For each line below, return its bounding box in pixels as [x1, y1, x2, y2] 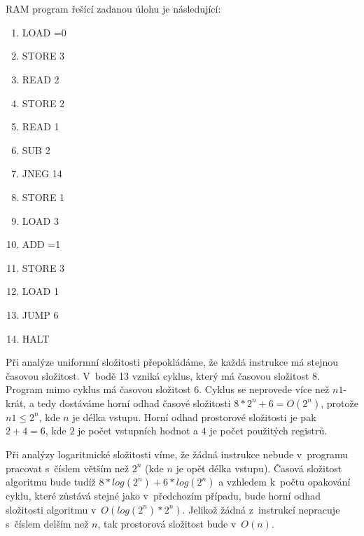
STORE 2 [22, 95, 65, 110]
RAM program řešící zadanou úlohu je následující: [6, 1, 221, 16]
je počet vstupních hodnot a [78, 423, 199, 438]
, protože [321, 395, 358, 410]
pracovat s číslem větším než [6, 460, 129, 475]
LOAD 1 [22, 284, 59, 298]
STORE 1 [22, 189, 65, 204]
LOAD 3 [22, 213, 59, 228]
